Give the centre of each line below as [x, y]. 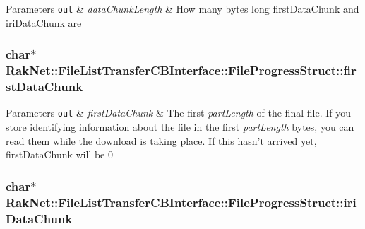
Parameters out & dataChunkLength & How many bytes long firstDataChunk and [182, 8]
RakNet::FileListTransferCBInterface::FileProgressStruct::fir [181, 70]
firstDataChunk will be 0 [59, 154]
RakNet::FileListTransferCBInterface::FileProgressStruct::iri [181, 202]
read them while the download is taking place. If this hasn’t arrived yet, [161, 140]
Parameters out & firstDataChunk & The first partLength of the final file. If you [178, 113]
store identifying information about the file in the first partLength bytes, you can [180, 126]
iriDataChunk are [44, 22]
